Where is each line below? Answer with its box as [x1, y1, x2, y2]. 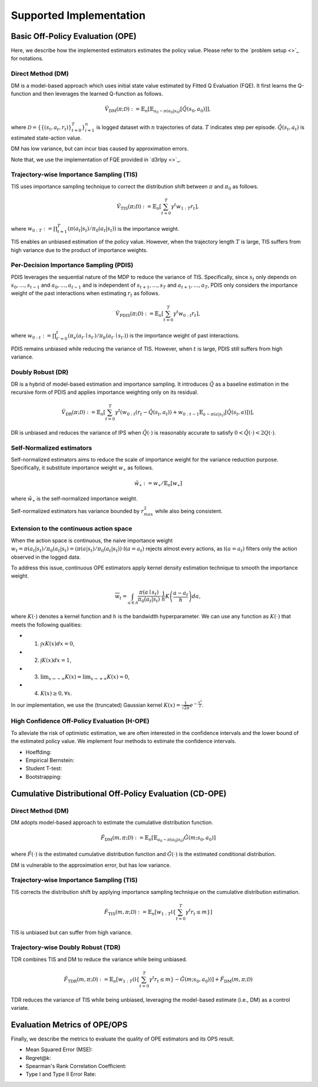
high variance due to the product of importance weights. [11, 246, 148, 253]
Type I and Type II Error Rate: [25, 1071, 97, 1078]
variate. [11, 1005, 29, 1011]
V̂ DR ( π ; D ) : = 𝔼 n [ [61, 409, 106, 417]
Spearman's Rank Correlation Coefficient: [25, 1063, 127, 1070]
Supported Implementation [11, 9, 146, 22]
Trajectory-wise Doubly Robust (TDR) [11, 943, 121, 952]
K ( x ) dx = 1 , [41, 657, 72, 664]
